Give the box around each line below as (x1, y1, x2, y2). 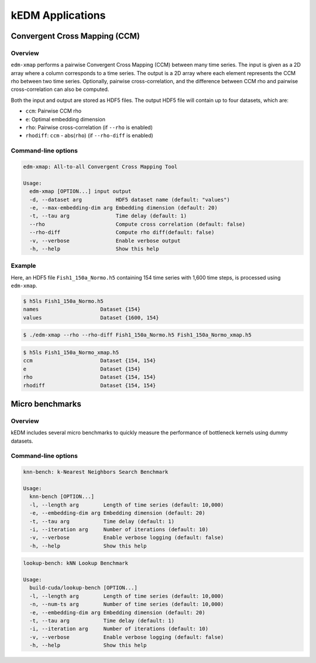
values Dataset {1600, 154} (23, 314, 159, 321)
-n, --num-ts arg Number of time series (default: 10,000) (29, 601, 224, 608)
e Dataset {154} (23, 365, 140, 372)
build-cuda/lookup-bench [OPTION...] (29, 584, 138, 591)
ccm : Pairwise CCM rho (25, 107, 82, 114)
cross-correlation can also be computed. (11, 86, 109, 93)
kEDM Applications (11, 9, 106, 22)
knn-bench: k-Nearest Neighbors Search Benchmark (23, 469, 169, 475)
